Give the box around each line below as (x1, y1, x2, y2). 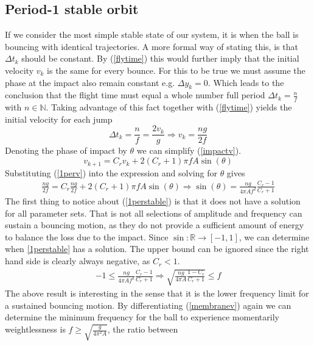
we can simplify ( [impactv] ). (136, 144, 242, 157)
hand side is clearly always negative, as (5, 254, 150, 267)
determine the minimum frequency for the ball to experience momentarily (5, 311, 279, 323)
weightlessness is (5, 323, 66, 335)
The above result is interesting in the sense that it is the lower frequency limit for (5, 287, 309, 300)
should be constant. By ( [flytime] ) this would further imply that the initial (21, 52, 299, 65)
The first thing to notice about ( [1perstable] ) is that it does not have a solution (5, 195, 301, 207)
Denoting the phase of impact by (5, 144, 127, 157)
